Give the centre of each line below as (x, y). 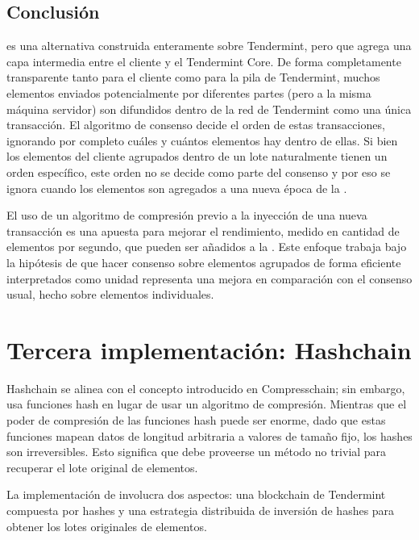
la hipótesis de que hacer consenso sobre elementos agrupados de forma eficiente (204, 262)
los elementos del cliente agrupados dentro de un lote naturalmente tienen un (197, 156)
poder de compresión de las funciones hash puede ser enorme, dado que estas (196, 420)
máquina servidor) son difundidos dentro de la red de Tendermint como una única (209, 109)
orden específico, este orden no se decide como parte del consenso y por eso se (199, 172)
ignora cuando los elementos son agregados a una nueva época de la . (177, 188)
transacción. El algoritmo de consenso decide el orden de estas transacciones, (196, 125)
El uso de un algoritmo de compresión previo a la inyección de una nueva (187, 215)
